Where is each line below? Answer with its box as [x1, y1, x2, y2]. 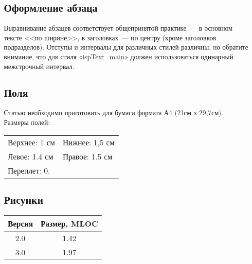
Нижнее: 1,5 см [62, 136, 115, 148]
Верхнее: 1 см [8, 136, 55, 148]
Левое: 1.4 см [8, 150, 54, 162]
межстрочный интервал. [4, 61, 74, 71]
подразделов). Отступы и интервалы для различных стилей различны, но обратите [4, 42, 249, 52]
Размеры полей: [4, 117, 50, 127]
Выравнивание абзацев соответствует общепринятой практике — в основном [4, 23, 233, 33]
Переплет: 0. [8, 164, 50, 176]
